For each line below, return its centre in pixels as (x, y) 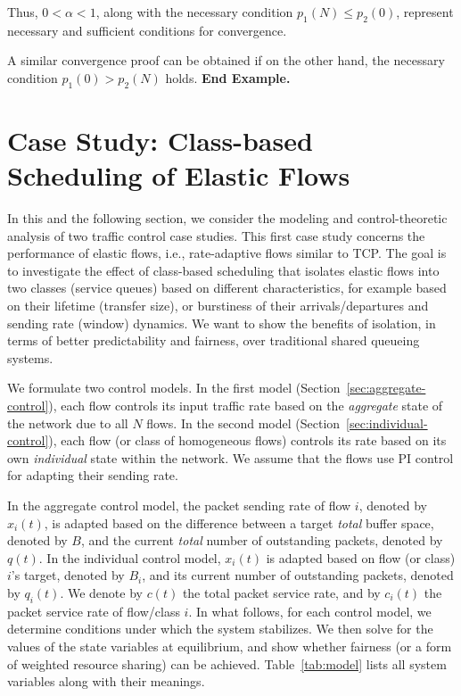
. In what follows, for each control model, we (310, 611)
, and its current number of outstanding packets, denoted (298, 575)
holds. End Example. (228, 77)
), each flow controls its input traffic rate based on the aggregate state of (246, 406)
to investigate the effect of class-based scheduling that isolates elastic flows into (223, 270)
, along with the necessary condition (194, 12)
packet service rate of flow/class (94, 611)
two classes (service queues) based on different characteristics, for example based (227, 288)
